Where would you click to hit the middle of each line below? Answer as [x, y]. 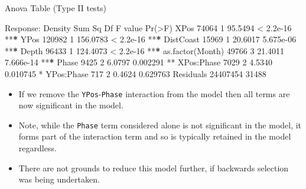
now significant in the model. [71, 105]
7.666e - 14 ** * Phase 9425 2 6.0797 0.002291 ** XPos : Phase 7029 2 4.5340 [139, 62]
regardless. [38, 148]
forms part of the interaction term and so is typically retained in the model [155, 136]
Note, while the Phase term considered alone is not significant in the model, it [160, 125]
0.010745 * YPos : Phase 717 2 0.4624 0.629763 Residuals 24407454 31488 [136, 73]
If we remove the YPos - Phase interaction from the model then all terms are [154, 93]
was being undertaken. [59, 179]
